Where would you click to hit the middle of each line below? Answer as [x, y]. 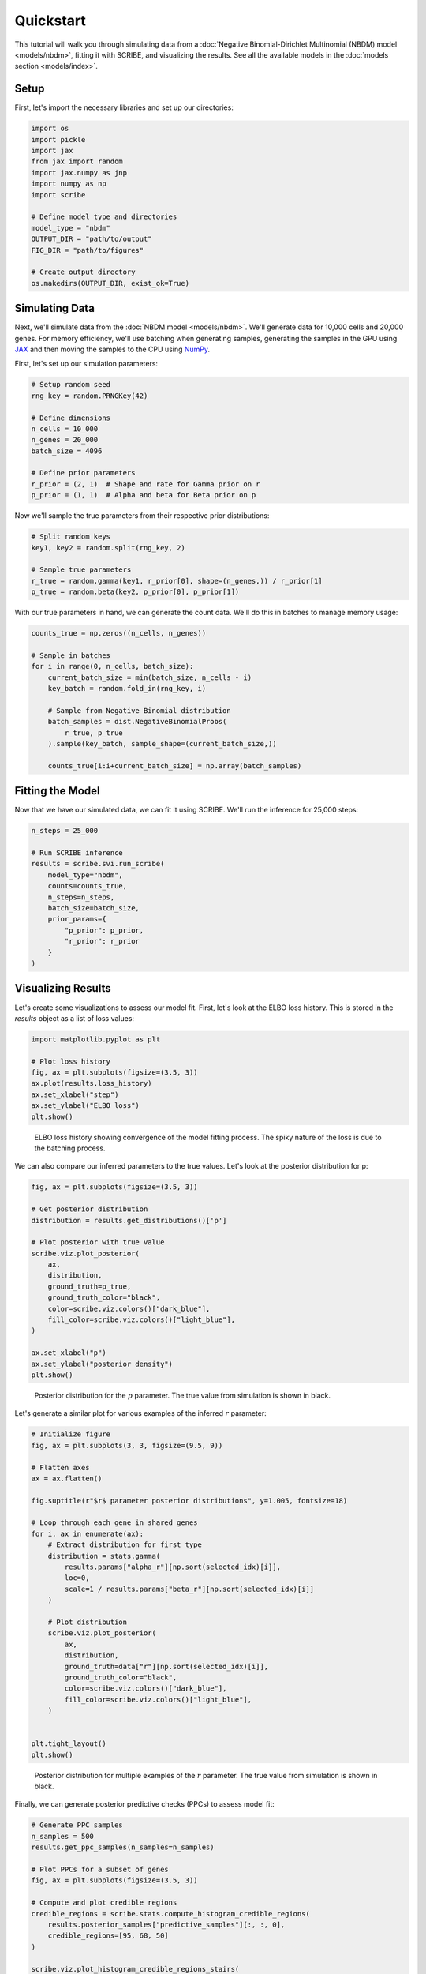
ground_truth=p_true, [90, 1286]
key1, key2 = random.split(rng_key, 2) [108, 548]
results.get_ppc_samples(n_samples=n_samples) [123, 1847]
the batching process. [70, 1148]
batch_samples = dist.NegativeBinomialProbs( [137, 722]
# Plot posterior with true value [98, 1242]
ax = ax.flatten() [67, 1478]
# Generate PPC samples [77, 1825]
